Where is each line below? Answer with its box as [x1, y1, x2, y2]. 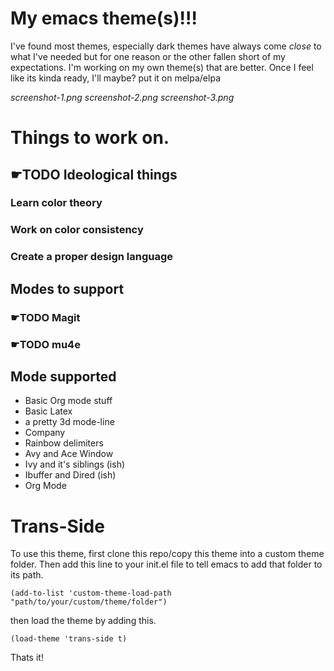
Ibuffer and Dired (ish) [24, 469, 117, 481]
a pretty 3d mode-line [24, 416, 115, 428]
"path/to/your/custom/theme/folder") [10, 597, 168, 607]
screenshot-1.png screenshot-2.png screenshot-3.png [10, 91, 235, 103]
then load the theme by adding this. [10, 615, 157, 627]
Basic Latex [24, 405, 73, 417]
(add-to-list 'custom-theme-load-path [10, 588, 172, 599]
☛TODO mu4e [10, 337, 81, 351]
